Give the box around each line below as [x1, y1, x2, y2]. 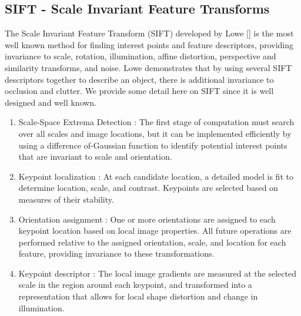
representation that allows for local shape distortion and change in [18, 290, 258, 302]
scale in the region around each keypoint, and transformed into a [18, 278, 252, 291]
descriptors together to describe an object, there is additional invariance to [5, 73, 274, 85]
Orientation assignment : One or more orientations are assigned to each [18, 213, 276, 225]
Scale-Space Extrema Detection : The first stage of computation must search [18, 116, 295, 128]
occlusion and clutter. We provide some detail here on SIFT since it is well [5, 85, 274, 97]
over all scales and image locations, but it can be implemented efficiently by [18, 127, 292, 139]
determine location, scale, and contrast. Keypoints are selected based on [18, 181, 278, 194]
